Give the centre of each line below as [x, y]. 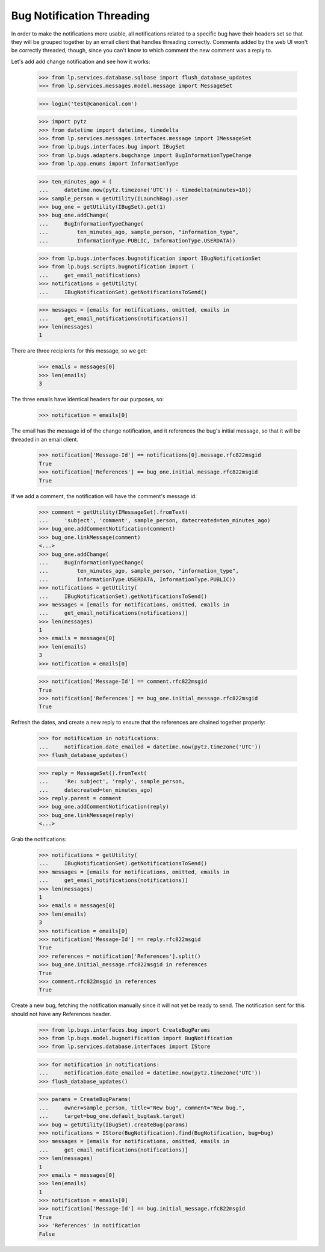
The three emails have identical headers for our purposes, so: [88, 399]
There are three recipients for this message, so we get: [79, 351]
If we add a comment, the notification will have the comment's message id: [104, 496]
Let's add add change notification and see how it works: [81, 61]
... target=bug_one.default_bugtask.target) [112, 1116]
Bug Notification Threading [81, 16]
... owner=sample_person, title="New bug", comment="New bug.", [142, 1108]
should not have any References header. [61, 1014]
